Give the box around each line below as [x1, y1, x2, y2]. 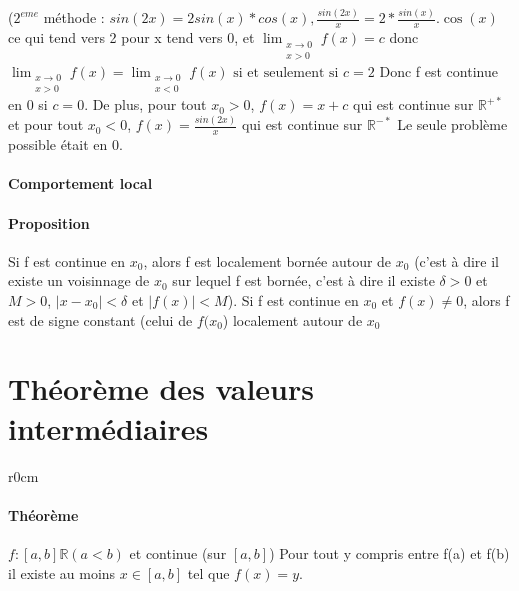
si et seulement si [233, 65, 339, 80]
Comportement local [8, 173, 153, 194]
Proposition [8, 212, 90, 233]
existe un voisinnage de [8, 270, 150, 291]
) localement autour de [222, 309, 363, 330]
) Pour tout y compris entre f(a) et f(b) [269, 542, 510, 563]
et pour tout [8, 114, 84, 135]
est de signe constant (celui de [8, 309, 193, 330]
